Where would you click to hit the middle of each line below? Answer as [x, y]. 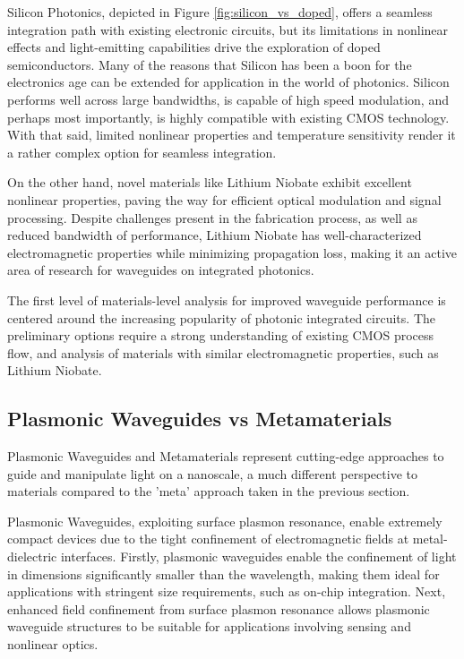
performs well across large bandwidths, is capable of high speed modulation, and [228, 99]
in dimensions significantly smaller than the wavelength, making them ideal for [223, 573]
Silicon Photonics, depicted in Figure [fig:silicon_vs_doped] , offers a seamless [220, 12]
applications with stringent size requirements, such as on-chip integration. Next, [227, 591]
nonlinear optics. [53, 644]
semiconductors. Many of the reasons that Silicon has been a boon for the [210, 64]
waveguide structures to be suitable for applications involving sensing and [209, 626]
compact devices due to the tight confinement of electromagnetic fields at [208, 539]
